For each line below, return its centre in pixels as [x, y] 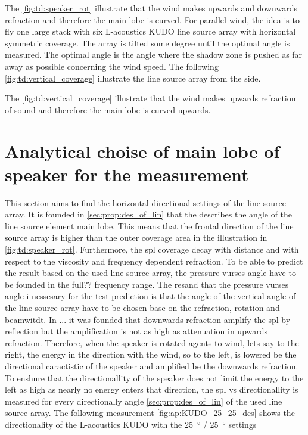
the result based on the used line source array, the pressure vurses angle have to [150, 273]
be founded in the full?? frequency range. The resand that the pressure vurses [147, 284]
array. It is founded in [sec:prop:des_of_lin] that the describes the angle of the [149, 214]
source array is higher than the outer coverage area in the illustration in [136, 237]
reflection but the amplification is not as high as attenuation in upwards [136, 331]
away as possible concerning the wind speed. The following [112, 66]
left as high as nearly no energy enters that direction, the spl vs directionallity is [152, 389]
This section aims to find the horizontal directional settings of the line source [145, 202]
